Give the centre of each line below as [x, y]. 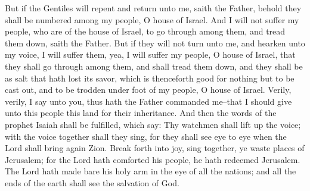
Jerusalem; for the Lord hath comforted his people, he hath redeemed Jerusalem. [153, 159]
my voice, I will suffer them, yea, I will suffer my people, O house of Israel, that [150, 54]
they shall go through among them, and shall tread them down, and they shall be [154, 66]
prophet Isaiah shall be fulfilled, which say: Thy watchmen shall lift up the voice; [153, 124]
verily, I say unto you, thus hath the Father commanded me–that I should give [148, 101]
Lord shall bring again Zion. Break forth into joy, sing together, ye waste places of [155, 148]
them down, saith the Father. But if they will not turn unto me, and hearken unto [155, 43]
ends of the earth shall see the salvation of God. [92, 182]
